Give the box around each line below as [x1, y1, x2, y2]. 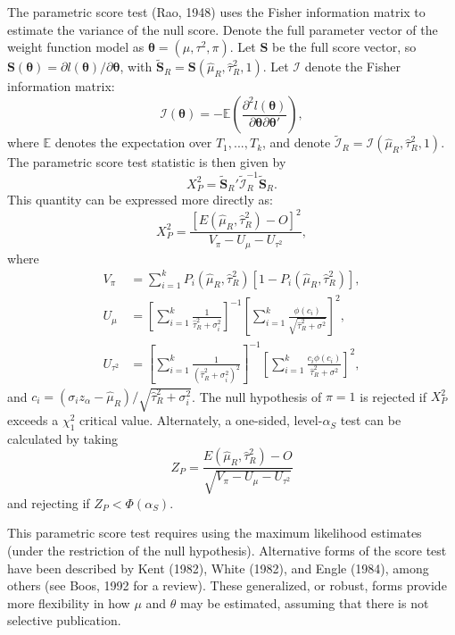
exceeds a [7, 411, 59, 430]
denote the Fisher [304, 57, 401, 76]
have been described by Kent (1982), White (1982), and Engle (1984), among [7, 558, 429, 577]
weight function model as [7, 38, 145, 56]
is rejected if [360, 387, 427, 405]
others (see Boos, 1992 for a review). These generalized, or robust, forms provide [7, 576, 447, 595]
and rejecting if [7, 493, 90, 512]
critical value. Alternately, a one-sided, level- [79, 411, 323, 430]
